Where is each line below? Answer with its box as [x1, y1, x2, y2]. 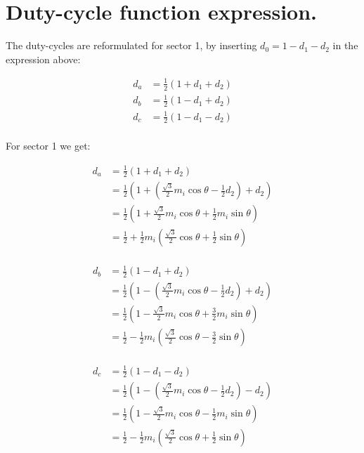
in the [332, 38, 358, 53]
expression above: [6, 51, 81, 66]
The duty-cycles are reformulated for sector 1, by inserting [6, 38, 257, 53]
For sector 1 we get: [6, 138, 91, 153]
